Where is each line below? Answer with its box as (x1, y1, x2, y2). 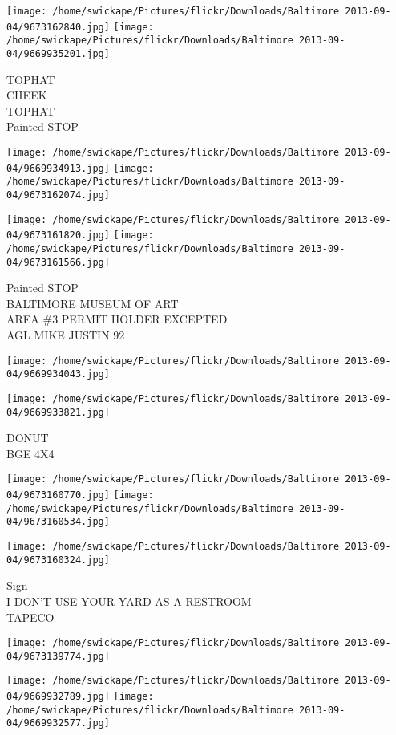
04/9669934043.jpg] (6, 368, 110, 380)
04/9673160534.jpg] (6, 516, 110, 528)
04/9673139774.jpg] (6, 650, 110, 662)
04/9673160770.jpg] (6, 489, 110, 502)
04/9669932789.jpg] (6, 691, 110, 703)
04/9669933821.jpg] (6, 406, 110, 418)
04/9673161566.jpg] (6, 256, 110, 268)
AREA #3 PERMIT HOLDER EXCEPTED (6, 311, 228, 327)
